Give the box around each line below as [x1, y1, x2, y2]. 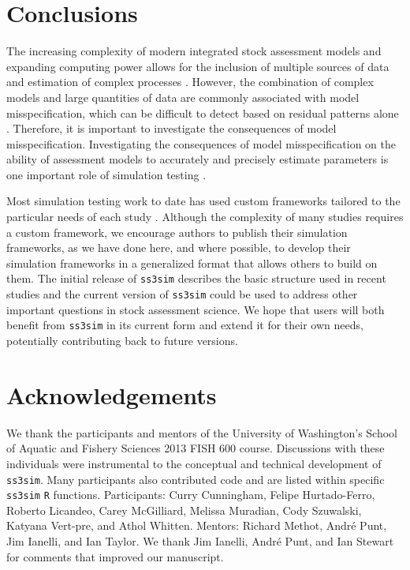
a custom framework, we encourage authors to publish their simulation [6, 223, 348, 240]
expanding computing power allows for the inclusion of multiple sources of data [6, 58, 389, 74]
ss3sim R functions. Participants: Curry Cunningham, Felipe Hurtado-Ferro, [6, 486, 375, 503]
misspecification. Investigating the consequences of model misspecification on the [6, 135, 397, 152]
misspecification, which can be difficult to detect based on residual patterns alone [6, 104, 399, 121]
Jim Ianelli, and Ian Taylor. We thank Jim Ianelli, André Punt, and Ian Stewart [6, 533, 394, 549]
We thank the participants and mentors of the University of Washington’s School [6, 424, 397, 441]
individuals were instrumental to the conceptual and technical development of [6, 455, 382, 471]
